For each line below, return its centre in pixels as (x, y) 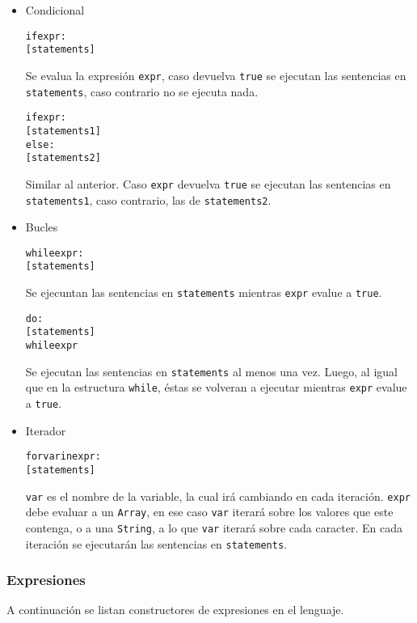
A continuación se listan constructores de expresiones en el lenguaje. (175, 610)
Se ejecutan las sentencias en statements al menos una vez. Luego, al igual (211, 371)
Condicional (55, 10)
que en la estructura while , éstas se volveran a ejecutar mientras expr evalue (216, 387)
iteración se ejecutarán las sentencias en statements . (156, 543)
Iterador (46, 430)
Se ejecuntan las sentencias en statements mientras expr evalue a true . (204, 292)
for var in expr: (63, 457)
